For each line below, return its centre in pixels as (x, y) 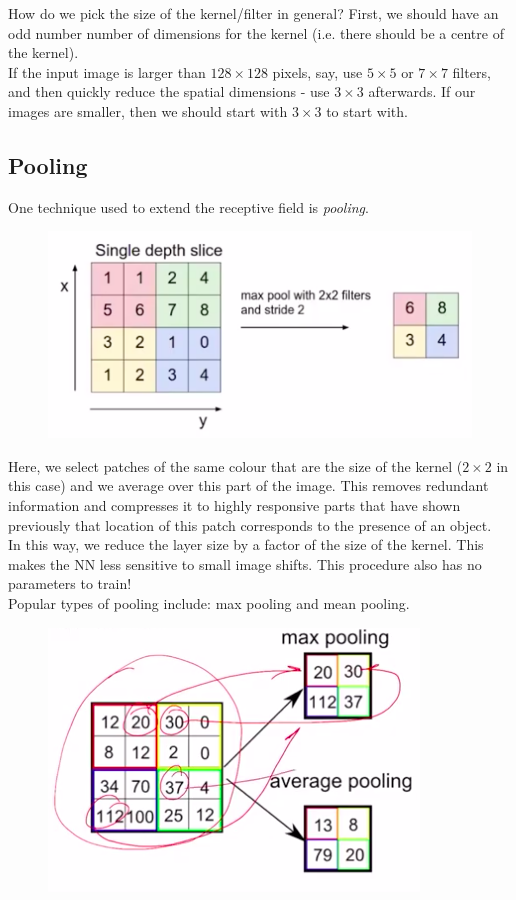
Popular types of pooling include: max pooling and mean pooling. (209, 602)
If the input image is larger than (107, 71)
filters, (471, 71)
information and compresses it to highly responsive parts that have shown (234, 504)
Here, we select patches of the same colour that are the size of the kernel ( (235, 465)
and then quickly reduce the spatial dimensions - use (169, 91)
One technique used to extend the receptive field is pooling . (188, 206)
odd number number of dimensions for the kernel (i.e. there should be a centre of (256, 32)
